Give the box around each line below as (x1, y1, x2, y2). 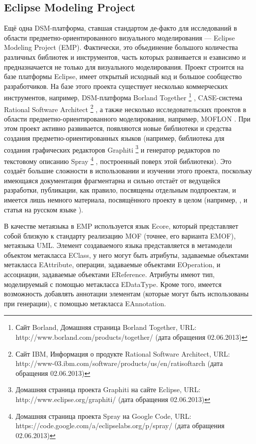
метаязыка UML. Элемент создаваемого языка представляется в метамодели (4, 240, 232, 250)
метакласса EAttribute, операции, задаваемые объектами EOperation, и (4, 259, 221, 270)
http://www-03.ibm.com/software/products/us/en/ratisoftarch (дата (15, 358, 223, 368)
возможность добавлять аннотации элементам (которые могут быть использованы (4, 288, 249, 299)
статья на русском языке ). (4, 204, 83, 214)
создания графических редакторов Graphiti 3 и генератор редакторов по (4, 143, 220, 155)
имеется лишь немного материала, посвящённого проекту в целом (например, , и (4, 194, 248, 204)
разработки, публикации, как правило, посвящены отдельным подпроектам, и (4, 185, 236, 195)
